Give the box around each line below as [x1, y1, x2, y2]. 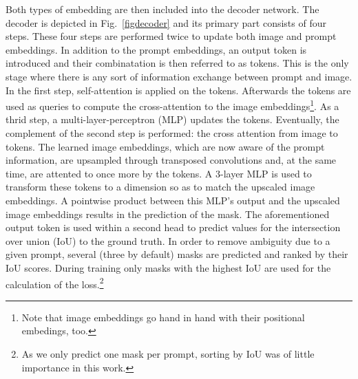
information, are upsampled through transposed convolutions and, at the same [6, 153, 337, 167]
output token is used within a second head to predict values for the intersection [6, 220, 341, 235]
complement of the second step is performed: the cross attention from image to [6, 126, 338, 140]
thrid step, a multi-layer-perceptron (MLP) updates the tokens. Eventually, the [6, 112, 339, 127]
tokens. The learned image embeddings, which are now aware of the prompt [6, 139, 325, 153]
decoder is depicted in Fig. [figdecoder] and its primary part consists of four [6, 15, 326, 30]
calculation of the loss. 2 [6, 274, 104, 291]
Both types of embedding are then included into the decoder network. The [6, 2, 319, 16]
